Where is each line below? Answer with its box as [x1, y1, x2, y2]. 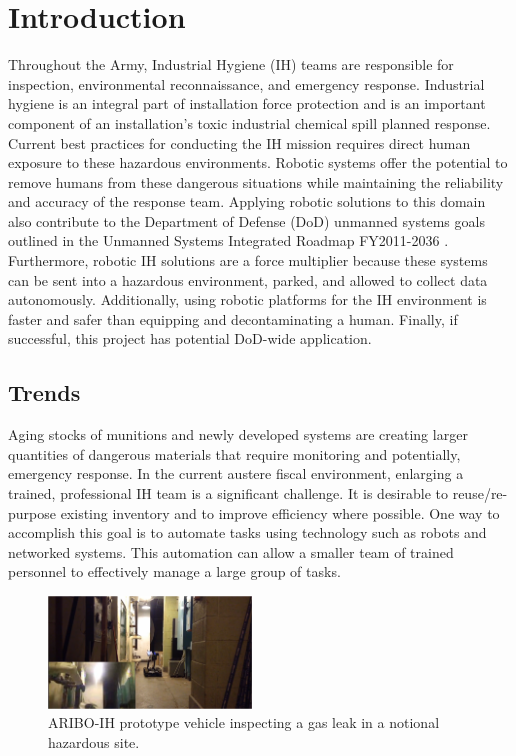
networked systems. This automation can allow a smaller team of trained [8, 541, 454, 562]
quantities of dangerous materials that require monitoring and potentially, [8, 443, 461, 464]
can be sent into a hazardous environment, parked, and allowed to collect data [8, 269, 488, 290]
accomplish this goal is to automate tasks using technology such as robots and [8, 522, 487, 543]
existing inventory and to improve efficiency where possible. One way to [60, 502, 500, 523]
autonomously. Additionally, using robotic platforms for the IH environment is [8, 289, 487, 310]
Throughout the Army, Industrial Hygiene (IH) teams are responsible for [8, 54, 454, 75]
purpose [8, 502, 56, 523]
